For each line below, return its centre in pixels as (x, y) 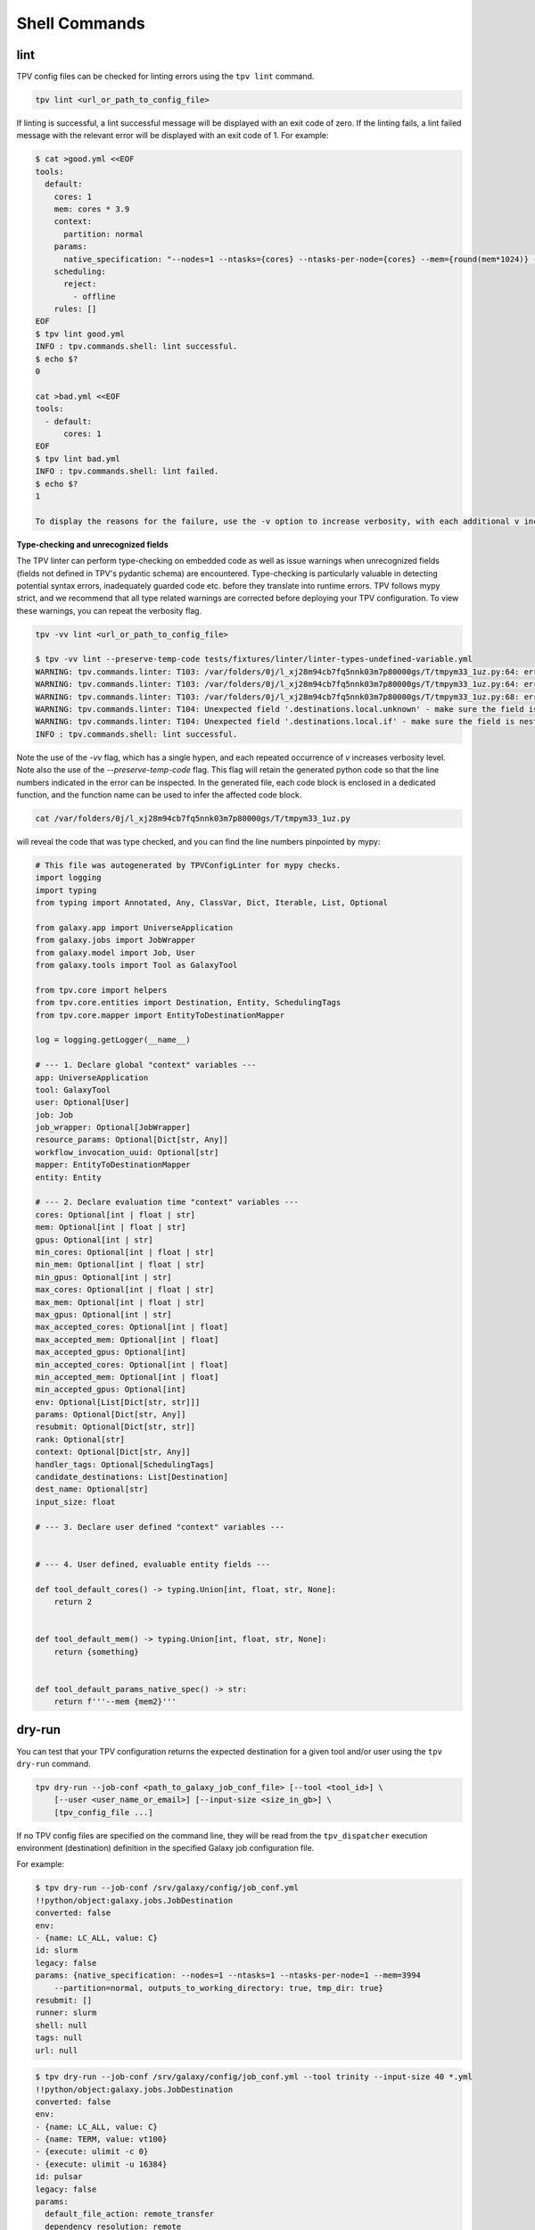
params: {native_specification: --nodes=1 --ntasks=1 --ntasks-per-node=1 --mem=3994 (228, 1975)
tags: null (59, 2038)
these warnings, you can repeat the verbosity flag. (109, 610)
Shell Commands (81, 23)
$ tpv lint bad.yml (78, 458)
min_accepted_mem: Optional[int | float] (127, 1377)
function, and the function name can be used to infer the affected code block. (159, 795)
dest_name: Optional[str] (92, 1489)
